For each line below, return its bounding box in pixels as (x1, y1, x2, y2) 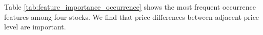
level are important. (4, 21, 66, 32)
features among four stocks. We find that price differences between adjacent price (4, 11, 259, 22)
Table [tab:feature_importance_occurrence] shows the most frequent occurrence (4, 2, 256, 12)
